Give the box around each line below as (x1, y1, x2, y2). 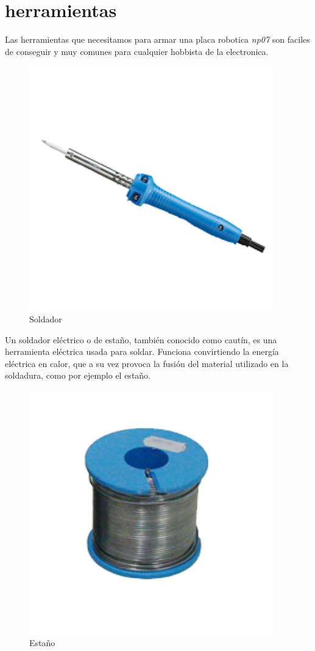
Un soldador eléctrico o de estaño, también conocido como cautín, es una (5, 333, 277, 346)
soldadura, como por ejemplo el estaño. (5, 369, 151, 382)
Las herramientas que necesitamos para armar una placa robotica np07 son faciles (5, 33, 310, 46)
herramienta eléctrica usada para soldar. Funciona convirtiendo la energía (5, 345, 279, 358)
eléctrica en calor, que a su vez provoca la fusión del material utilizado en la (5, 357, 289, 369)
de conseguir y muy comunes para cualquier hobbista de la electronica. (5, 45, 269, 57)
